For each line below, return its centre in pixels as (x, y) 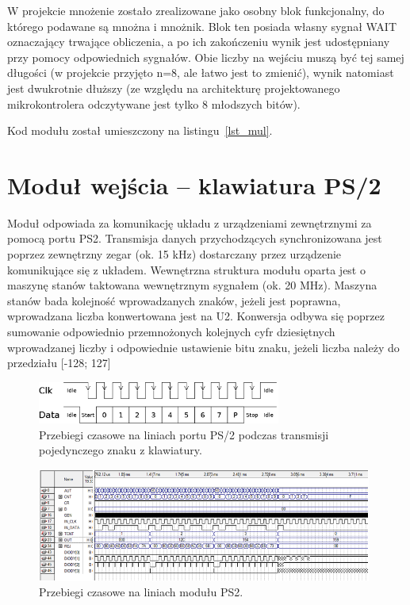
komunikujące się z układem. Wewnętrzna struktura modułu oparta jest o (186, 269)
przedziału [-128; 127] (59, 363)
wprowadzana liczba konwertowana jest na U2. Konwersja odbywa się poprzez (196, 316)
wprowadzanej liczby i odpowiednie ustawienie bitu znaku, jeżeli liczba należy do (203, 347)
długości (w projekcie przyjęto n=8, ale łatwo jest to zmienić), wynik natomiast (201, 73)
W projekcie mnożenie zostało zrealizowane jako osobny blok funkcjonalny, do (196, 10)
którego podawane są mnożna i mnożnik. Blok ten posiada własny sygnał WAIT (202, 26)
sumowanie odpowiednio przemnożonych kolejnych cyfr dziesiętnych (171, 332)
